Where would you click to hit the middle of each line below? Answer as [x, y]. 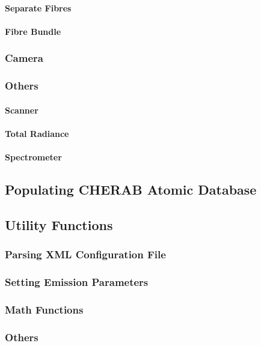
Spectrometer [33, 157]
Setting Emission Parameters [77, 281]
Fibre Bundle [33, 31]
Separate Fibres [38, 8]
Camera [24, 58]
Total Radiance [37, 133]
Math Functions [44, 309]
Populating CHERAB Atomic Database [131, 190]
